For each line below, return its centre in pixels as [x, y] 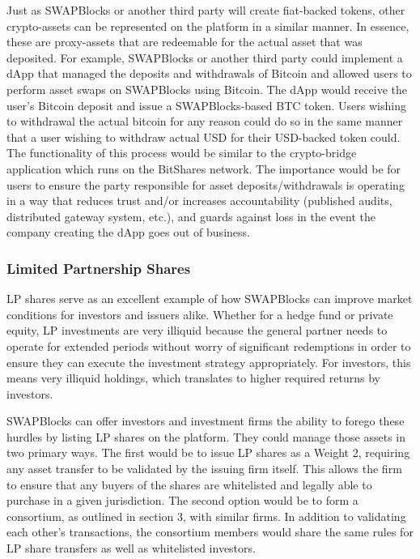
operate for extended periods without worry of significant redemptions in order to [209, 346]
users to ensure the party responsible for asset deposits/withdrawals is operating [206, 184]
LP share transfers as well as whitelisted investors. [131, 548]
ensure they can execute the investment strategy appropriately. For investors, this [209, 362]
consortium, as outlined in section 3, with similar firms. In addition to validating [206, 516]
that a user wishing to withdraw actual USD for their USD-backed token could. [204, 137]
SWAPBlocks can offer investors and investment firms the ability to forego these [206, 421]
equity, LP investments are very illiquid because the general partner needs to [197, 330]
